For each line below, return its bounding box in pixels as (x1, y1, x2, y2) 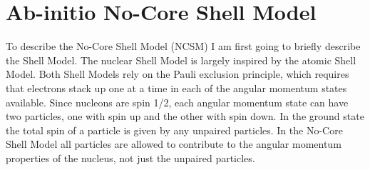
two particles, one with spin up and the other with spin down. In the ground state (6, 109, 364, 124)
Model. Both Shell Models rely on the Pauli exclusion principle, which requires (6, 66, 349, 81)
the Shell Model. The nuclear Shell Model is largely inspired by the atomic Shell (6, 52, 356, 67)
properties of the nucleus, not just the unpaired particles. (6, 150, 255, 165)
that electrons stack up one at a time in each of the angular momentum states (6, 80, 347, 95)
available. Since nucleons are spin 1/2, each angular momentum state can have (6, 94, 349, 109)
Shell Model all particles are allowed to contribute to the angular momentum (6, 136, 341, 151)
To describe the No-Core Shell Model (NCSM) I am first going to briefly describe (6, 39, 361, 54)
